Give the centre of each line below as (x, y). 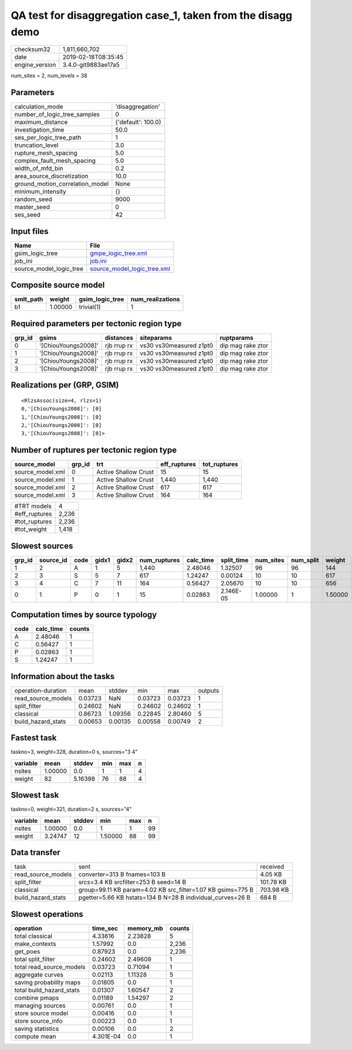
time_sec (105, 928)
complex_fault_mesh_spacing (55, 161)
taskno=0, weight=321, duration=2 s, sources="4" (71, 809)
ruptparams (236, 338)
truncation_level (36, 145)
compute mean (35, 1036)
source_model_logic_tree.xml (130, 269)
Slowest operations (47, 914)
